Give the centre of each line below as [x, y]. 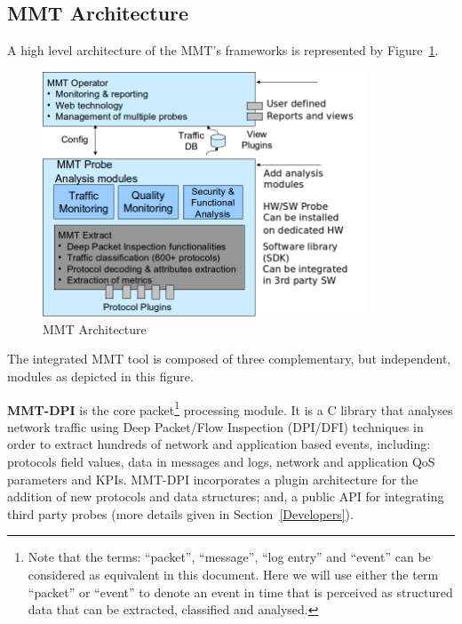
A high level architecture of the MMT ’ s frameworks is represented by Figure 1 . [223, 50]
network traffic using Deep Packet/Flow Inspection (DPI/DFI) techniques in [215, 426]
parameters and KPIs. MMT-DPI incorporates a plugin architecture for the [213, 479]
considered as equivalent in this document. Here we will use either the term [233, 574]
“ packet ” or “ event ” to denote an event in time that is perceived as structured [240, 592]
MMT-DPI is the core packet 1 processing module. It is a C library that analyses [230, 408]
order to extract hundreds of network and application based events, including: [219, 444]
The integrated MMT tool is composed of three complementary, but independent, [229, 359]
